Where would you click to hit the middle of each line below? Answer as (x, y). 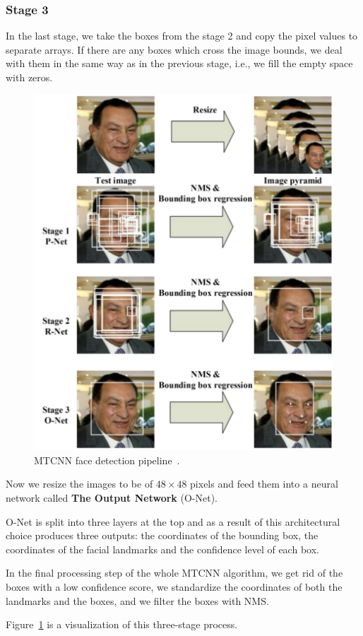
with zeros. (29, 77)
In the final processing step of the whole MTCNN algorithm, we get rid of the (174, 573)
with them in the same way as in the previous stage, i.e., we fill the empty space (179, 63)
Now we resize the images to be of (79, 484)
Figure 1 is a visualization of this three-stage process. (122, 624)
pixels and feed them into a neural (264, 484)
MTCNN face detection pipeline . (107, 460)
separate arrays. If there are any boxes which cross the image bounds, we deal (174, 49)
